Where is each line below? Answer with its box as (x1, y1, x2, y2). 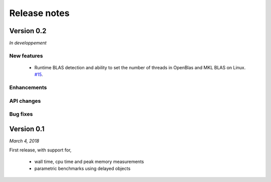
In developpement (9, 40, 47, 46)
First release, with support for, (9, 147, 72, 153)
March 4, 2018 (9, 138, 40, 144)
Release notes (9, 8, 70, 19)
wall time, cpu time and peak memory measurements (34, 158, 144, 164)
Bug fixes (9, 111, 33, 118)
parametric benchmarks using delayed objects (34, 165, 130, 171)
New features (9, 52, 43, 59)
